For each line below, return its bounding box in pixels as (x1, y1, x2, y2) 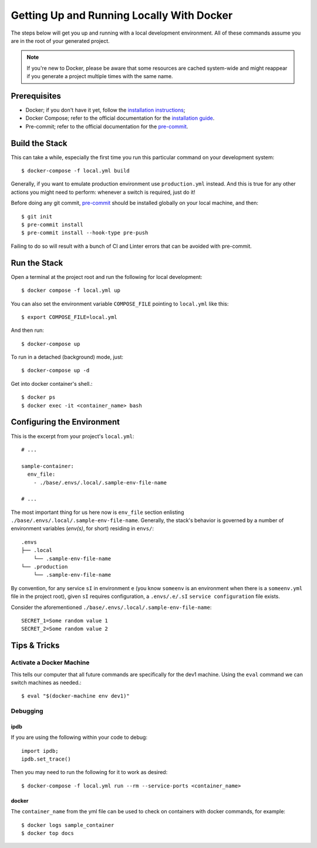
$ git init (21, 213, 53, 220)
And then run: (11, 327, 44, 334)
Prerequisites (11, 91, 61, 101)
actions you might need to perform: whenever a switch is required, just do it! (11, 189, 196, 196)
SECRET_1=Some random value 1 (21, 617, 109, 624)
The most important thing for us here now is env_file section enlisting (11, 509, 184, 516)
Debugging (11, 707, 43, 715)
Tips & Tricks (11, 641, 60, 651)
